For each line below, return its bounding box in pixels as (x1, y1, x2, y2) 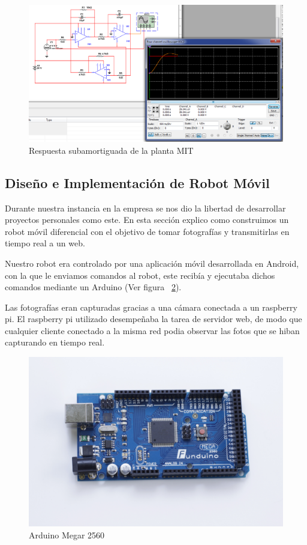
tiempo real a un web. (5, 237, 85, 249)
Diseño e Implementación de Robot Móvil (5, 173, 270, 192)
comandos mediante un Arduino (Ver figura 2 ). (5, 281, 182, 293)
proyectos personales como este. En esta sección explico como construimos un (5, 213, 289, 226)
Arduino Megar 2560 (29, 529, 105, 541)
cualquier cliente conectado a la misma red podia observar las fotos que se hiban (5, 324, 300, 336)
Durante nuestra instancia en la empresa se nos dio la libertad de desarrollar (5, 201, 286, 214)
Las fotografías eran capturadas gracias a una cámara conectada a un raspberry (5, 300, 297, 313)
